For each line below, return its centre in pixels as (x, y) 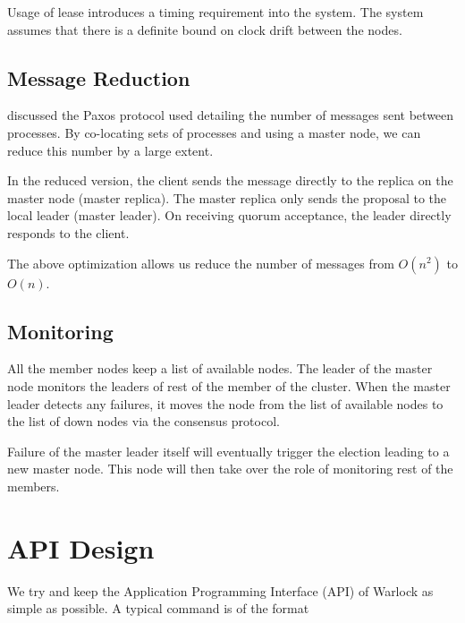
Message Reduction (99, 77)
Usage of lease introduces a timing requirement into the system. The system (216, 12)
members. (34, 486)
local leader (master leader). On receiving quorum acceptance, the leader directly (229, 215)
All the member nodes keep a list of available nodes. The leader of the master (220, 368)
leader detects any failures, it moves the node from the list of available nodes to (225, 403)
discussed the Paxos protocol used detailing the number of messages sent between (231, 115)
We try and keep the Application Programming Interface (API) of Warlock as (220, 590)
